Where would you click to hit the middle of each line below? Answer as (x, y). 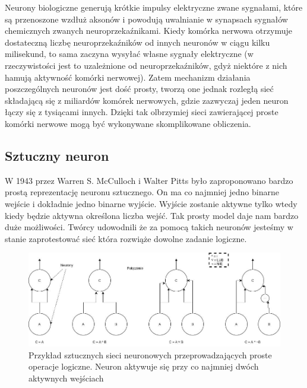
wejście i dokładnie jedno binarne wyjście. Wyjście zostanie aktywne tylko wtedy (151, 203)
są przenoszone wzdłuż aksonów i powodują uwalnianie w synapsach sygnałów (146, 19)
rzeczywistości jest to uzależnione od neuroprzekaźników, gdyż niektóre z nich (146, 65)
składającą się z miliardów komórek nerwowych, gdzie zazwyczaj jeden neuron (147, 100)
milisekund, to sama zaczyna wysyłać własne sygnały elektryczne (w (129, 54)
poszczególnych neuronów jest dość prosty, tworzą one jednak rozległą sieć (139, 89)
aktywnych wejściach (66, 378)
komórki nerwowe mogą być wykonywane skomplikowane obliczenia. (128, 123)
